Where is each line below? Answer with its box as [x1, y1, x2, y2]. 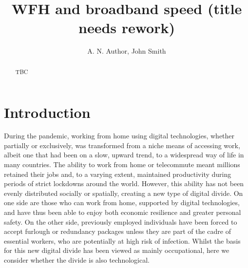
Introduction [4, 102, 91, 122]
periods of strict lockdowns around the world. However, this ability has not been [4, 178, 244, 189]
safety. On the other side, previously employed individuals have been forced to [4, 216, 237, 227]
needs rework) [78, 18, 175, 38]
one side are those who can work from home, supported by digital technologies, [4, 197, 240, 208]
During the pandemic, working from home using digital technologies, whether [4, 131, 235, 141]
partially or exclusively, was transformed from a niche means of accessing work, [4, 140, 240, 150]
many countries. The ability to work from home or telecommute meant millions [4, 159, 240, 170]
